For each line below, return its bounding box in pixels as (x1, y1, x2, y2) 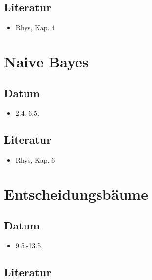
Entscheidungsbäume (4, 183, 148, 204)
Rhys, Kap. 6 (15, 155, 55, 165)
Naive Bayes (4, 51, 89, 71)
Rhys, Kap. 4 (15, 23, 55, 33)
